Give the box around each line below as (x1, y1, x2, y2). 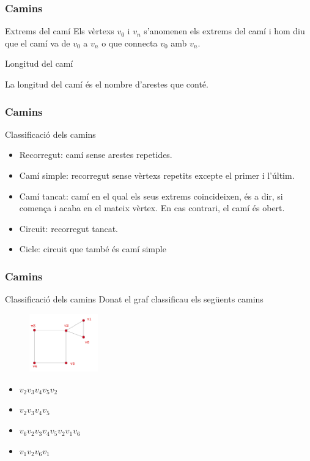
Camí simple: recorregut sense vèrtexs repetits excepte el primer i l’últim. (19, 169, 295, 181)
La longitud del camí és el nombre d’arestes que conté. (5, 78, 209, 90)
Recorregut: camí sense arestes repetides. (19, 148, 172, 161)
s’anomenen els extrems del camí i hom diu (144, 24, 305, 37)
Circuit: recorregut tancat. (19, 222, 118, 234)
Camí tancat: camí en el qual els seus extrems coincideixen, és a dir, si (19, 189, 283, 202)
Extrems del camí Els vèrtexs (5, 24, 114, 37)
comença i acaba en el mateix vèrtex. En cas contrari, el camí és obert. (19, 201, 285, 214)
